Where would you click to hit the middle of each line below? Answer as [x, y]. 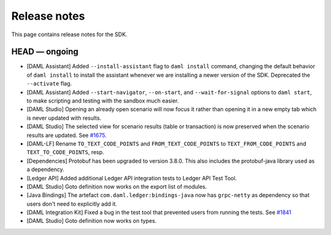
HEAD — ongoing [45, 52]
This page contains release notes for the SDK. [70, 34]
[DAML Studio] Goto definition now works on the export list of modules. [117, 187]
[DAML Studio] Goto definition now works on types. [92, 221]
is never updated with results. [64, 118]
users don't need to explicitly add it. [72, 204]
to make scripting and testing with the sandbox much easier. [103, 101]
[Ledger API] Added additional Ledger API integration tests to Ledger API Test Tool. [132, 178]
